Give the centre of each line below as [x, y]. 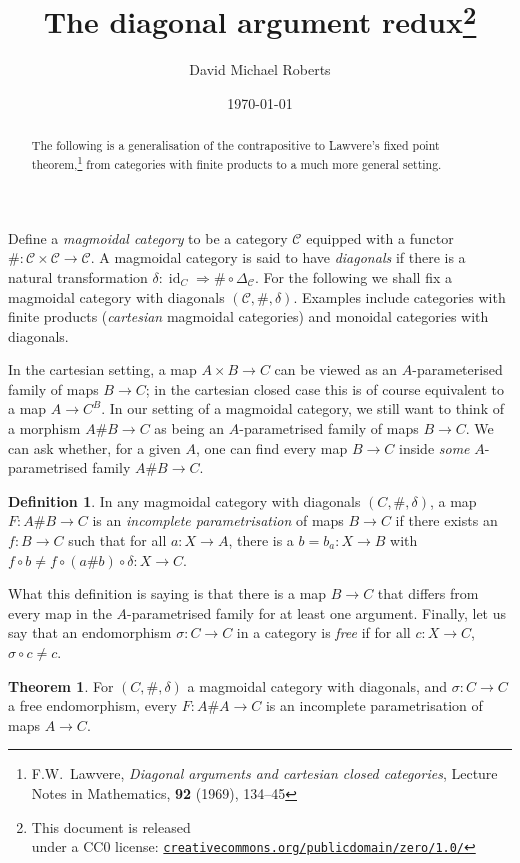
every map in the [60, 612]
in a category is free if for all [323, 632]
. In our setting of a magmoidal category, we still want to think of [302, 408]
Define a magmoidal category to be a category [148, 237]
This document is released [111, 826]
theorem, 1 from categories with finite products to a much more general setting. [236, 163]
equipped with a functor [380, 237]
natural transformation [78, 276]
